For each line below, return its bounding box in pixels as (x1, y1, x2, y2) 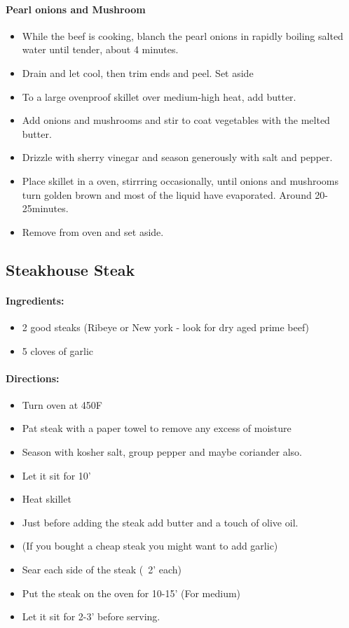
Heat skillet (22, 491, 71, 506)
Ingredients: (6, 293, 64, 307)
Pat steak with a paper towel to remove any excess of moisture (22, 421, 292, 435)
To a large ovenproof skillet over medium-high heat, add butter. (22, 89, 296, 104)
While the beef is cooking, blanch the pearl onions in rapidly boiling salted (22, 28, 343, 43)
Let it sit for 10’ (22, 468, 91, 482)
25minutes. (22, 201, 69, 216)
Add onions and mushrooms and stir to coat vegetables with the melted (22, 113, 330, 127)
